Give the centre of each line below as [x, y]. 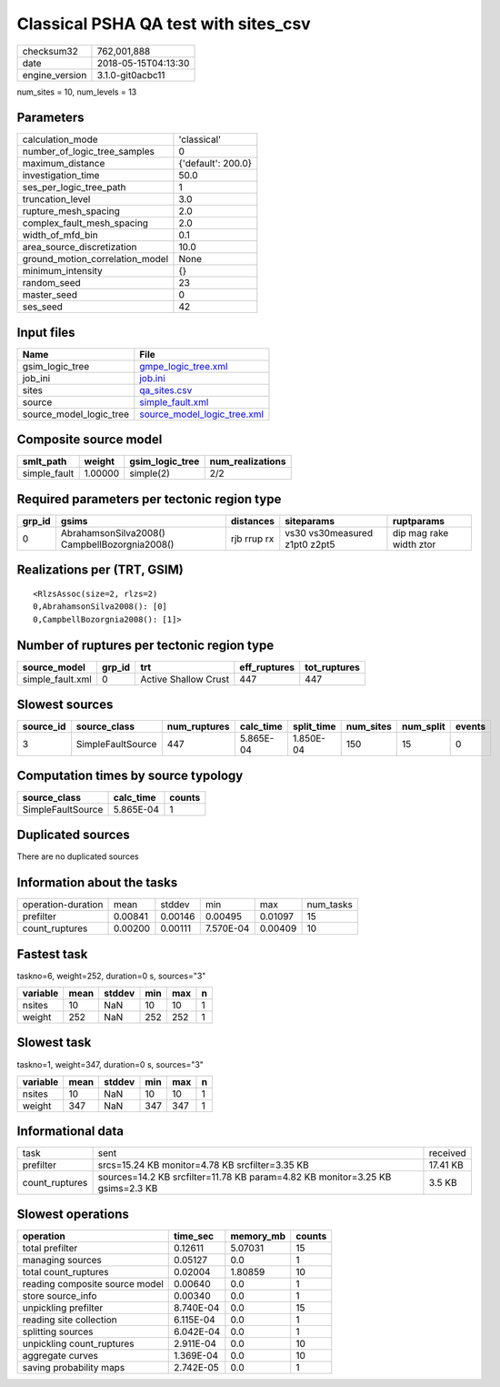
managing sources [62, 1260]
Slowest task [54, 1043]
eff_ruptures [267, 667]
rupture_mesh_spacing [71, 211]
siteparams [310, 521]
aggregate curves [60, 1356]
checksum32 [50, 51]
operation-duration [63, 905]
